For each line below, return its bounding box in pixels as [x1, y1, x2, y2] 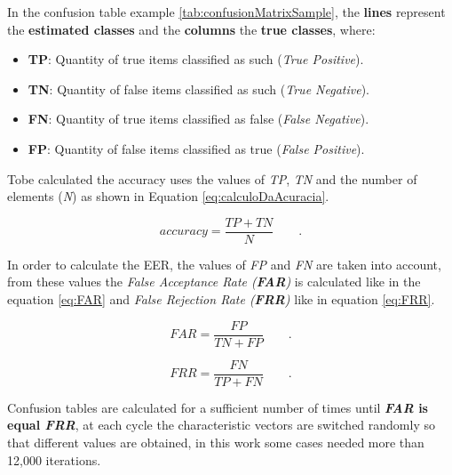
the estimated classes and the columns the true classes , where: [7, 20, 376, 38]
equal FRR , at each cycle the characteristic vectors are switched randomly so [7, 415, 435, 434]
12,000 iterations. [7, 450, 101, 469]
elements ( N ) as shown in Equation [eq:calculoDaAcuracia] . [7, 187, 329, 205]
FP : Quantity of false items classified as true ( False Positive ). [28, 139, 365, 157]
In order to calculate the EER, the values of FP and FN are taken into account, [7, 254, 441, 273]
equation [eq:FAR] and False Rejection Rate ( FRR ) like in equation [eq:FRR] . [7, 290, 435, 308]
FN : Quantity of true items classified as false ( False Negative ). [28, 109, 369, 128]
